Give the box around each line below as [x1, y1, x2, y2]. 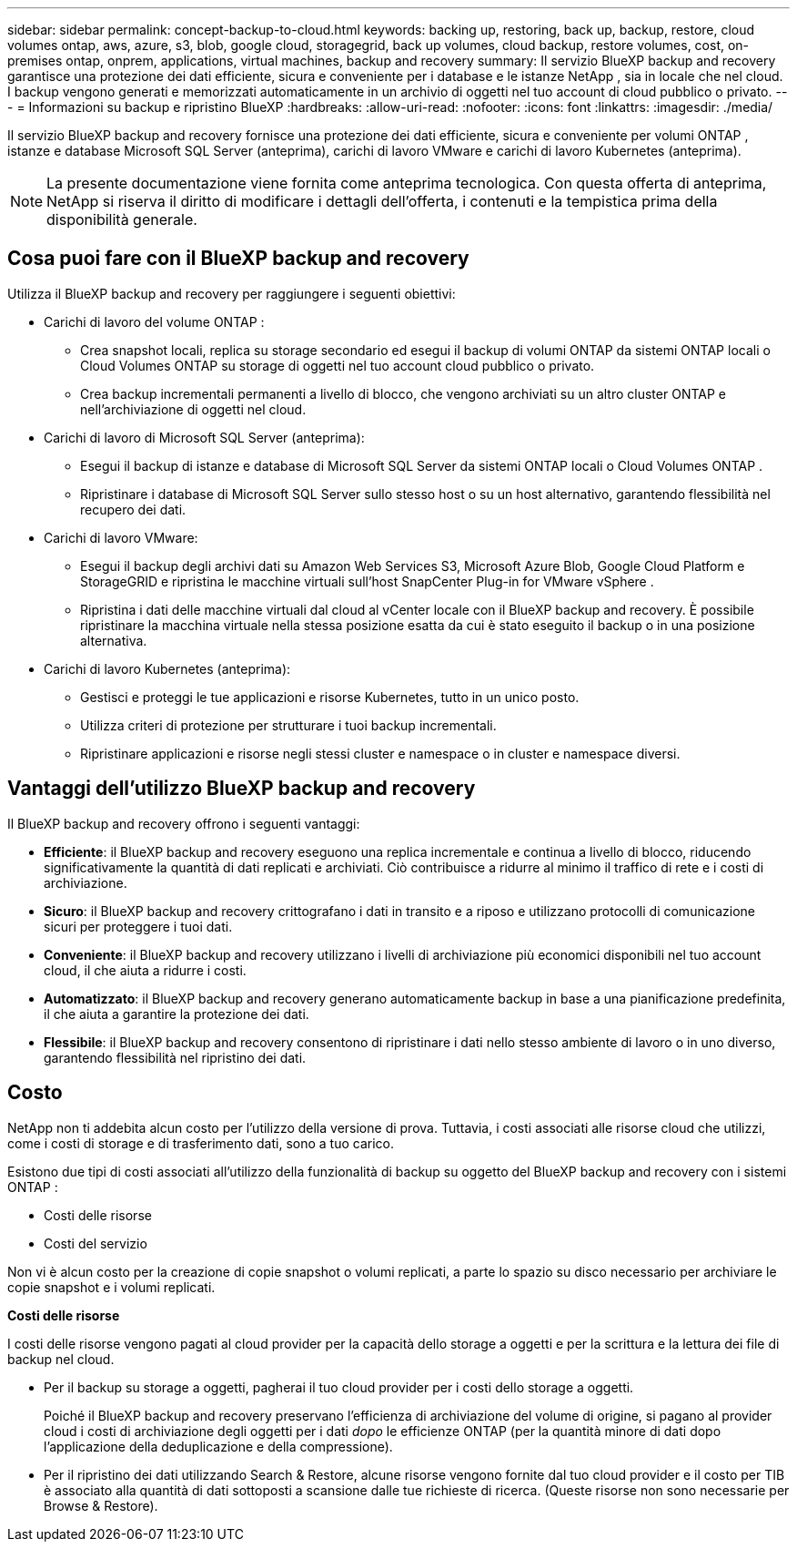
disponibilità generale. [46, 210, 197, 229]
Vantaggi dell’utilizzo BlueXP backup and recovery [7, 777, 476, 800]
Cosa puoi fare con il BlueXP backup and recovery [7, 247, 469, 270]
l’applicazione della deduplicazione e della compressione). [44, 1438, 393, 1454]
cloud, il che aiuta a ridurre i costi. [44, 962, 247, 978]
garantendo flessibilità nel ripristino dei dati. [44, 1049, 307, 1065]
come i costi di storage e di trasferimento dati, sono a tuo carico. [7, 1135, 394, 1151]
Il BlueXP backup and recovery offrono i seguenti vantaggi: [7, 815, 360, 831]
